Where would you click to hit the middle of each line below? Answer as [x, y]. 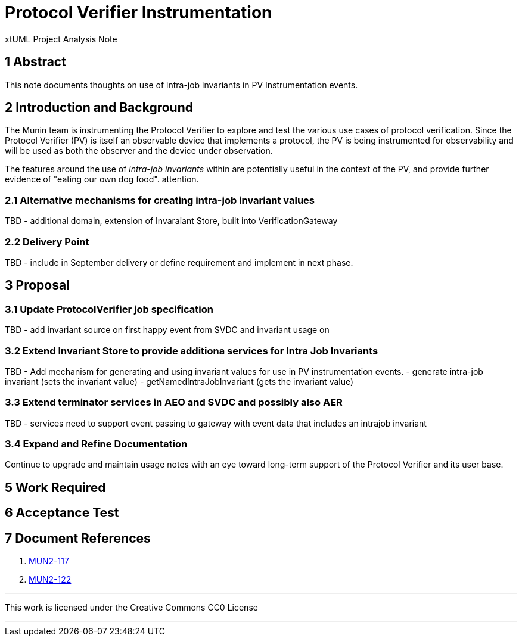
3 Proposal [37, 285]
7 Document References [78, 538]
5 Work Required [55, 487]
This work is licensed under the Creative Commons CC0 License [131, 608]
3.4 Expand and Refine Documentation [96, 444]
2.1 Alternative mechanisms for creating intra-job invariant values [160, 200]
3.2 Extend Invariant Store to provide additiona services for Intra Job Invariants [192, 351]
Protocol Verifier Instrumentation [139, 13]
